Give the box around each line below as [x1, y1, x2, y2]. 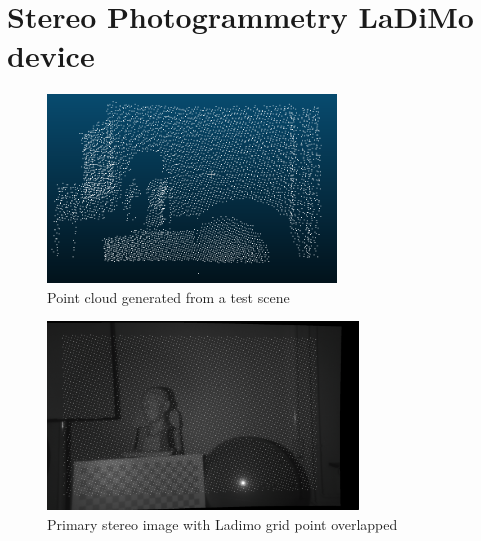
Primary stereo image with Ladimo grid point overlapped [47, 514, 398, 535]
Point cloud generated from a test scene [47, 286, 290, 307]
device [7, 35, 95, 76]
